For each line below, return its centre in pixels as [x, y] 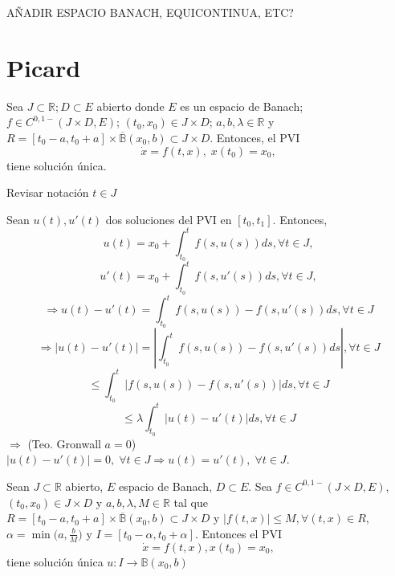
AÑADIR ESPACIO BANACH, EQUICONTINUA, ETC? [150, 12]
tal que [191, 502]
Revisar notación [48, 192]
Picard [44, 67]
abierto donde [130, 106]
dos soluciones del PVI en [169, 219]
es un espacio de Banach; [242, 106]
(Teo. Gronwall [64, 443]
